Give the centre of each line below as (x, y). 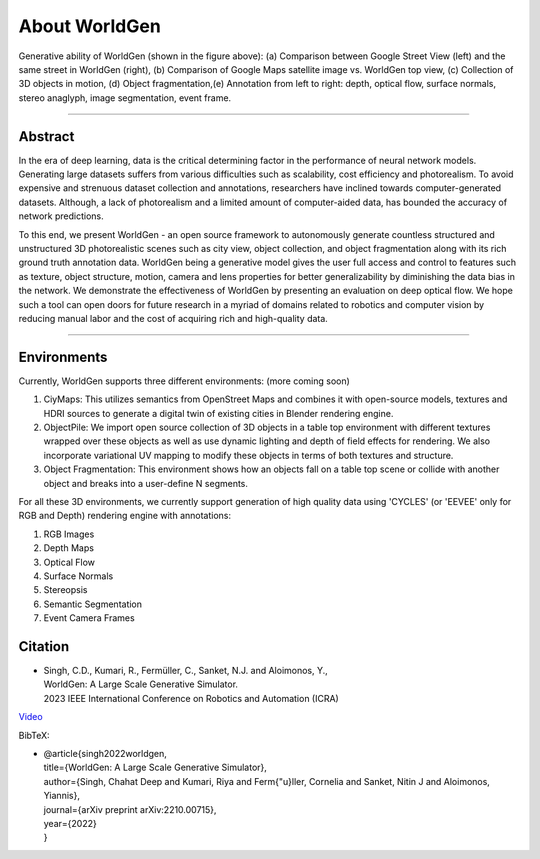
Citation (44, 646)
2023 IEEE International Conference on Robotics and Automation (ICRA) (191, 698)
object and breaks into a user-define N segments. (146, 483)
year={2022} (70, 823)
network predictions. (61, 216)
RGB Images (69, 534)
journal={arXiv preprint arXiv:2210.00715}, (130, 809)
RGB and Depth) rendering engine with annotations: (125, 516)
